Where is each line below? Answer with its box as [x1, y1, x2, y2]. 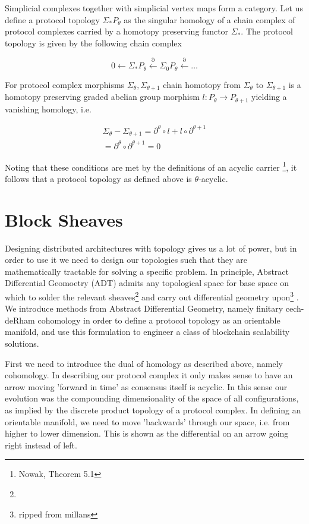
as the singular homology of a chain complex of [124, 13, 295, 26]
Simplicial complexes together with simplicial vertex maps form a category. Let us [5, 2, 303, 14]
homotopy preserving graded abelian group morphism [5, 90, 200, 103]
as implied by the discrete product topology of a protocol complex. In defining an [5, 403, 301, 416]
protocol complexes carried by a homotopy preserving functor [5, 25, 229, 37]
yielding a [251, 90, 287, 103]
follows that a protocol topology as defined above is [5, 172, 192, 184]
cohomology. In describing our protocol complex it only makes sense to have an [5, 369, 293, 381]
